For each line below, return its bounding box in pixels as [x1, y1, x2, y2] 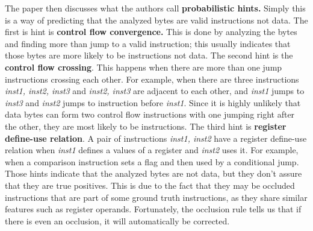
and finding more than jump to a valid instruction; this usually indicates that [5, 37, 291, 49]
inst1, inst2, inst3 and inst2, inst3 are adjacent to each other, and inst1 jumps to [5, 84, 305, 97]
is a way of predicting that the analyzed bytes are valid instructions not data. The [5, 13, 308, 26]
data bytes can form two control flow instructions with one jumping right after [5, 108, 295, 121]
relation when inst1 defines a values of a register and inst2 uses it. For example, [5, 144, 299, 156]
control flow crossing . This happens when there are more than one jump [5, 60, 282, 73]
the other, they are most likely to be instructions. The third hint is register [5, 119, 287, 132]
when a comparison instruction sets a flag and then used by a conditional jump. [5, 155, 299, 168]
